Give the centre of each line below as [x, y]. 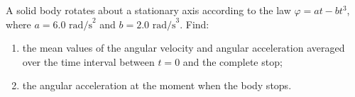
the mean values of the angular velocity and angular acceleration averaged [184, 48]
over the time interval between [88, 61]
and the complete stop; [233, 61]
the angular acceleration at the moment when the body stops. [157, 85]
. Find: [195, 24]
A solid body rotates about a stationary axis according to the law [148, 10]
